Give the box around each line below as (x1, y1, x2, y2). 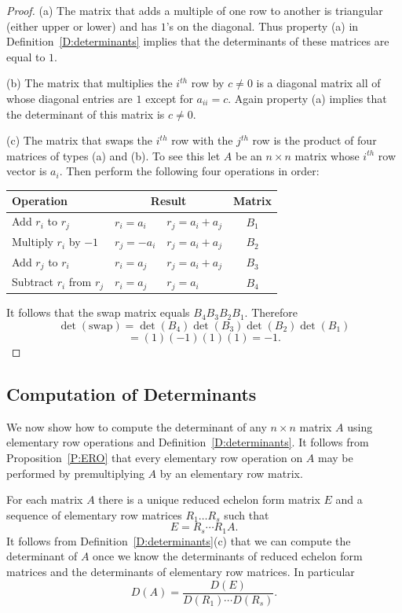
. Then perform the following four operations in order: (59, 163, 320, 179)
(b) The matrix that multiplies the (6, 75, 173, 91)
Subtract (12, 273, 53, 290)
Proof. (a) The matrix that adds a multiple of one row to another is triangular (6, 2, 383, 18)
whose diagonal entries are (6, 90, 133, 106)
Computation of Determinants (6, 381, 257, 406)
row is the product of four (252, 132, 377, 149)
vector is (6, 163, 47, 179)
